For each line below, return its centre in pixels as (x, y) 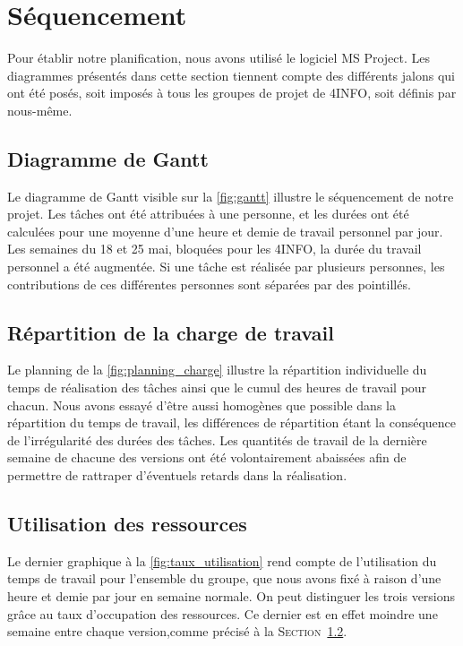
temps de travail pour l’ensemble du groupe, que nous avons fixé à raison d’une (224, 578)
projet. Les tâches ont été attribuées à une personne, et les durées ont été (208, 214)
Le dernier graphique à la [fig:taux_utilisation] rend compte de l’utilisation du (222, 560)
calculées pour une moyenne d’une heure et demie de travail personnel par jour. (225, 231)
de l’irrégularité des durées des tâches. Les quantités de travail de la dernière (217, 439)
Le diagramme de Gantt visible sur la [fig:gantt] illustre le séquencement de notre (231, 196)
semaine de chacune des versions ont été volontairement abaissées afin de (207, 457)
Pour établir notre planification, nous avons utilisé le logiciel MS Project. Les (219, 58)
